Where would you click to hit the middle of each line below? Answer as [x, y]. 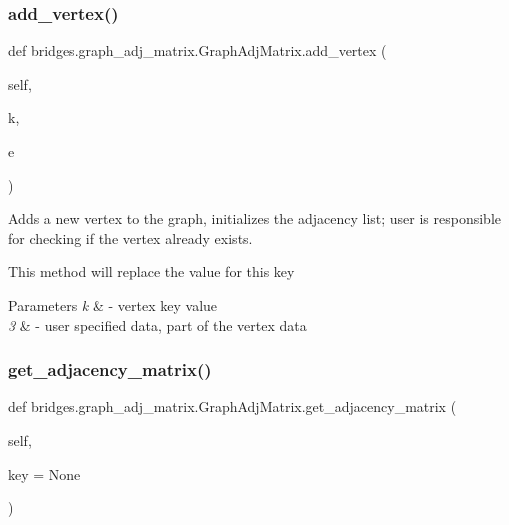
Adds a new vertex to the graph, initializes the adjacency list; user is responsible [255, 218]
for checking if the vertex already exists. [130, 237]
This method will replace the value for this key [151, 271]
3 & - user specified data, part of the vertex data [157, 324]
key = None [44, 473]
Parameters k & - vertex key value [113, 304]
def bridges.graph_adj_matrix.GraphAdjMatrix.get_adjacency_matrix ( [232, 406]
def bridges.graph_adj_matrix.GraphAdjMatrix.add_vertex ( [197, 50]
